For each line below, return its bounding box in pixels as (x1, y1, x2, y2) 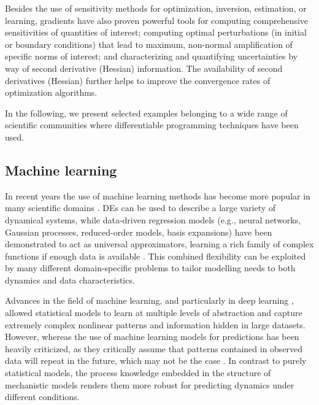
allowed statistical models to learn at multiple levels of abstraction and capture (5, 306, 302, 319)
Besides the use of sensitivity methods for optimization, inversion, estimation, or (5, 2, 307, 14)
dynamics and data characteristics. (5, 273, 135, 286)
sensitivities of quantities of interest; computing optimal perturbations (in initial (5, 26, 307, 39)
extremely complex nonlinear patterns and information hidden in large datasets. (5, 318, 306, 331)
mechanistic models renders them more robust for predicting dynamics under (5, 378, 294, 391)
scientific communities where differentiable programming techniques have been (5, 118, 299, 131)
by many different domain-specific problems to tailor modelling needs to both (5, 261, 296, 274)
